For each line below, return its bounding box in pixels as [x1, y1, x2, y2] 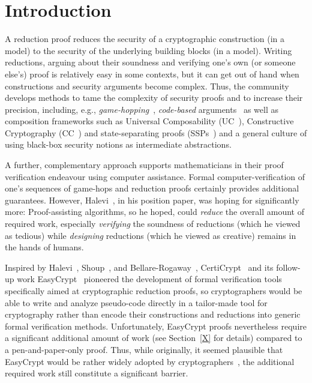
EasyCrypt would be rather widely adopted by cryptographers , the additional [5, 355, 295, 367]
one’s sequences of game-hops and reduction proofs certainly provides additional [5, 182, 299, 195]
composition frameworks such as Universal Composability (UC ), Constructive [5, 115, 294, 127]
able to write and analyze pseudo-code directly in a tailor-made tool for [5, 296, 268, 309]
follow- [276, 261, 301, 273]
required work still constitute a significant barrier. [5, 367, 188, 379]
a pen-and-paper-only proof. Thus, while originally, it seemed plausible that [5, 343, 283, 355]
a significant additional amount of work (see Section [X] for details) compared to [5, 331, 302, 344]
